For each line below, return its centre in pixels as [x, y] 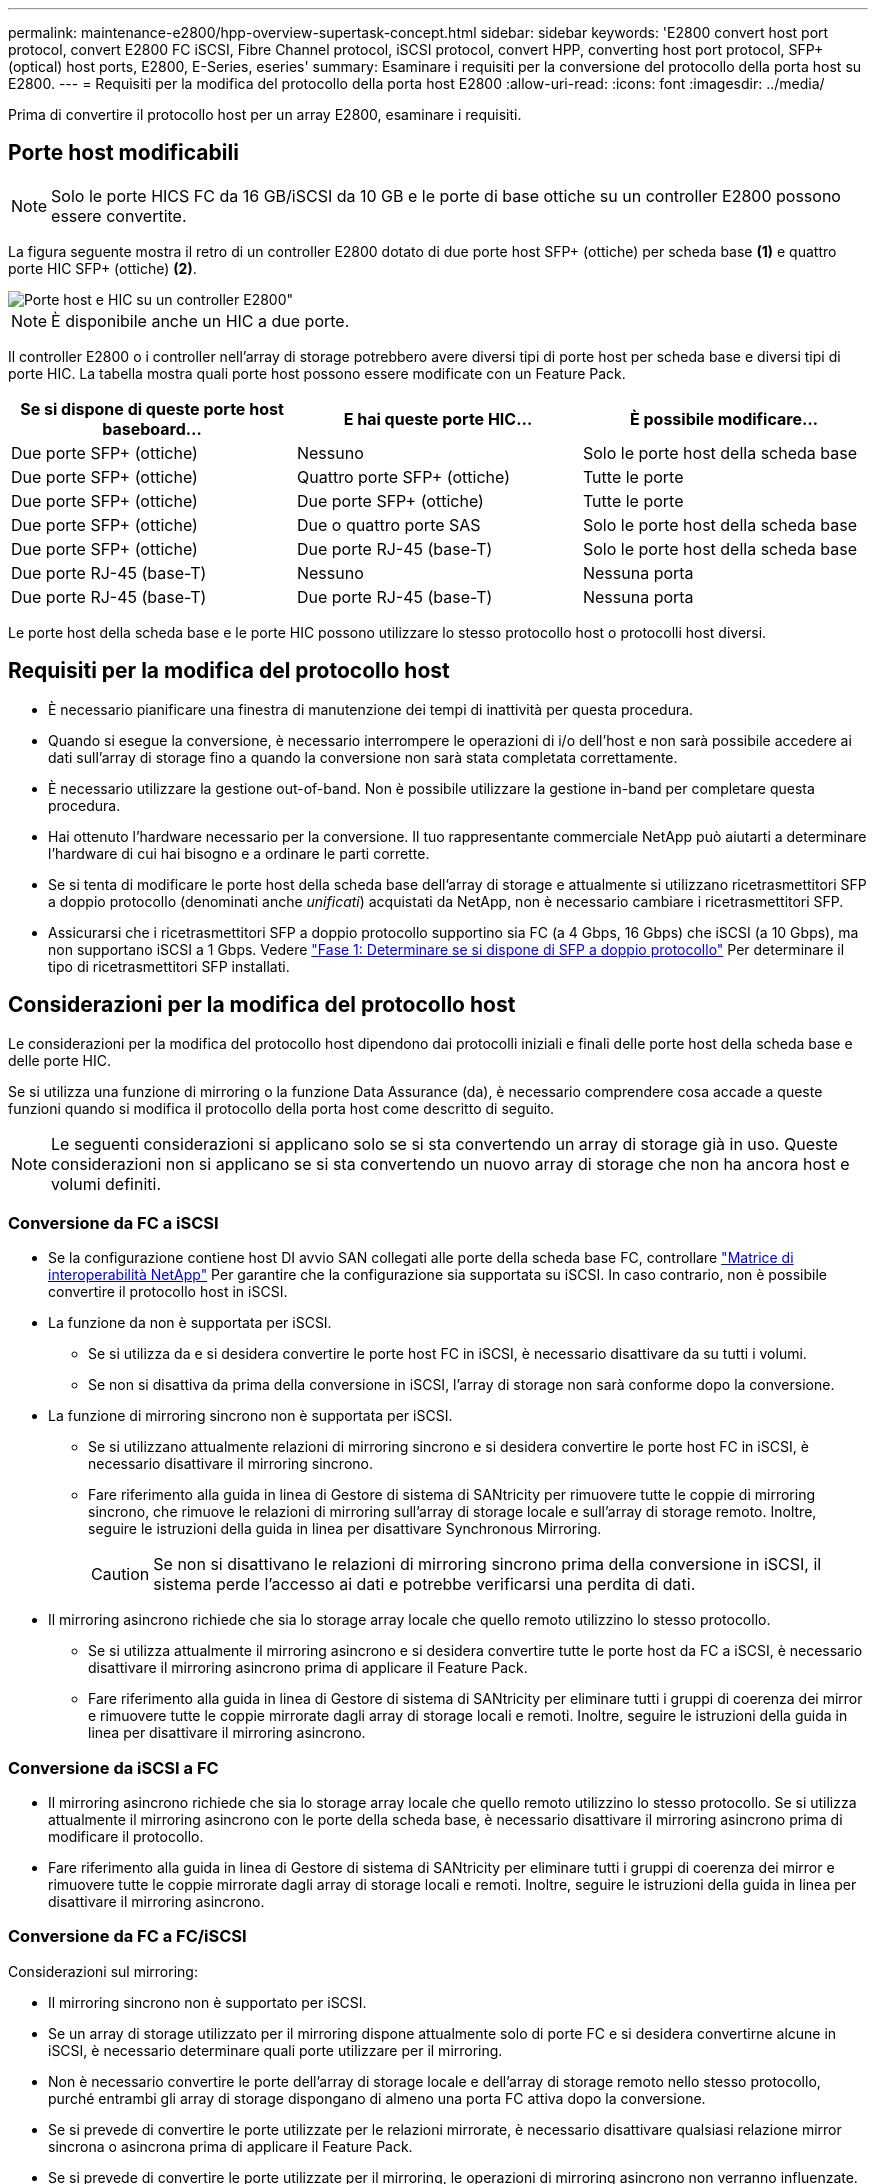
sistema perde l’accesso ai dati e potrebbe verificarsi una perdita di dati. [424, 1584]
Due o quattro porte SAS [388, 524]
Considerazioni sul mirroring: [103, 1971]
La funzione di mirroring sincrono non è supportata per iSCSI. [250, 1416]
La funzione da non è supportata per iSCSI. [190, 1323]
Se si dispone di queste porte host [152, 408]
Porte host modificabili [123, 153]
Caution [120, 1574]
